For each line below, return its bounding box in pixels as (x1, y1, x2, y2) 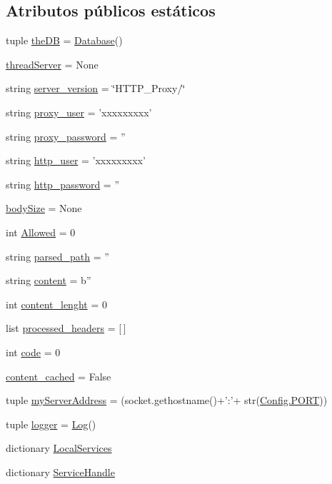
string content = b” (6, 273, 91, 288)
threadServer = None (6, 56, 99, 71)
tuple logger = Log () (6, 416, 96, 431)
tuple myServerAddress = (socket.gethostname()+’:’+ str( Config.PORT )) (6, 393, 328, 408)
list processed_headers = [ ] (6, 321, 126, 336)
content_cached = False (6, 368, 111, 383)
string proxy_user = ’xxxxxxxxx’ (6, 104, 152, 119)
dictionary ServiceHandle (6, 464, 115, 479)
